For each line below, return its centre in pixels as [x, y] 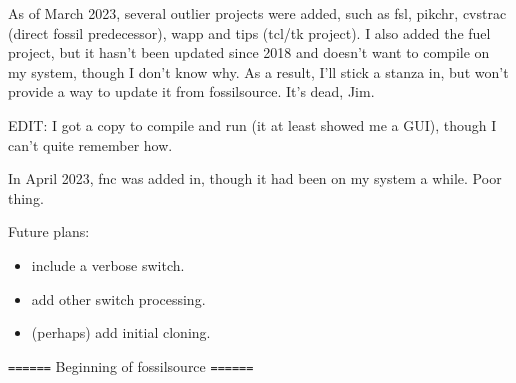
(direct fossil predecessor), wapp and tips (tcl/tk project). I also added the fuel [249, 32]
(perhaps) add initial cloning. [121, 332]
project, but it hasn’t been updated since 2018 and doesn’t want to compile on [249, 52]
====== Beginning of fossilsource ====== [131, 365]
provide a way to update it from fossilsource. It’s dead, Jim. [191, 91]
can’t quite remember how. [90, 144]
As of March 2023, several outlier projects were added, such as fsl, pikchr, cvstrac [257, 13]
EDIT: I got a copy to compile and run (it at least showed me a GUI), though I [252, 124]
